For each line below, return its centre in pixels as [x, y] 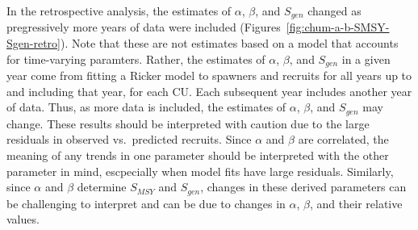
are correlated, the [343, 139]
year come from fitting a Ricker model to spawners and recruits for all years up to [209, 75]
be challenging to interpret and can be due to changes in [146, 203]
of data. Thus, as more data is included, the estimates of [146, 107]
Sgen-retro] [33, 43]
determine [102, 187]
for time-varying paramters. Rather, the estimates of [136, 59]
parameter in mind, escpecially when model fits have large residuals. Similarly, [200, 171]
